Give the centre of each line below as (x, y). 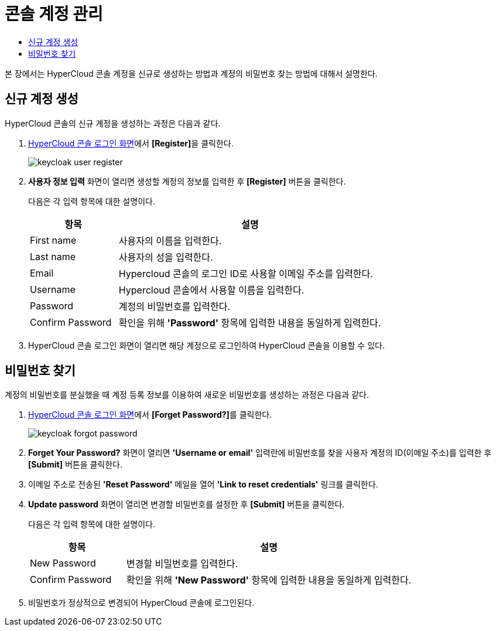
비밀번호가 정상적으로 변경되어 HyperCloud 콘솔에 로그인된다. (141, 603)
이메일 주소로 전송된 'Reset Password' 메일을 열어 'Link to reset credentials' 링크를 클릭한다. (203, 485)
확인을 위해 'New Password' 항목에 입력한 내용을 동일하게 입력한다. (269, 580)
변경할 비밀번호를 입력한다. (182, 564)
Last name (53, 256)
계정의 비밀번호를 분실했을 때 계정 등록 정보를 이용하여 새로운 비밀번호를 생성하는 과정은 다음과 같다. (187, 395)
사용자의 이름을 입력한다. (170, 241)
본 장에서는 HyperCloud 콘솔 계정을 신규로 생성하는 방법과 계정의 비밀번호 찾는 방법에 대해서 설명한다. (191, 73)
